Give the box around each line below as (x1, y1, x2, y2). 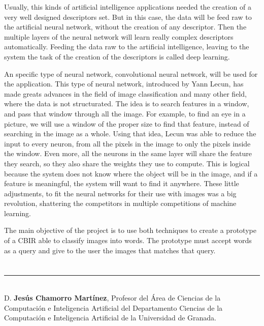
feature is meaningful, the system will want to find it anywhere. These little (4, 178, 239, 189)
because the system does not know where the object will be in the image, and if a (4, 168, 258, 179)
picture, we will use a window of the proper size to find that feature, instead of (4, 118, 249, 129)
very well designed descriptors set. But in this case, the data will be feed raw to (4, 11, 252, 22)
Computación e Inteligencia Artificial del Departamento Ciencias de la (4, 302, 223, 313)
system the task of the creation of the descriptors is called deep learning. (4, 51, 230, 62)
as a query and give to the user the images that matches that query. (4, 245, 216, 255)
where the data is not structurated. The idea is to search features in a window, (4, 98, 249, 109)
